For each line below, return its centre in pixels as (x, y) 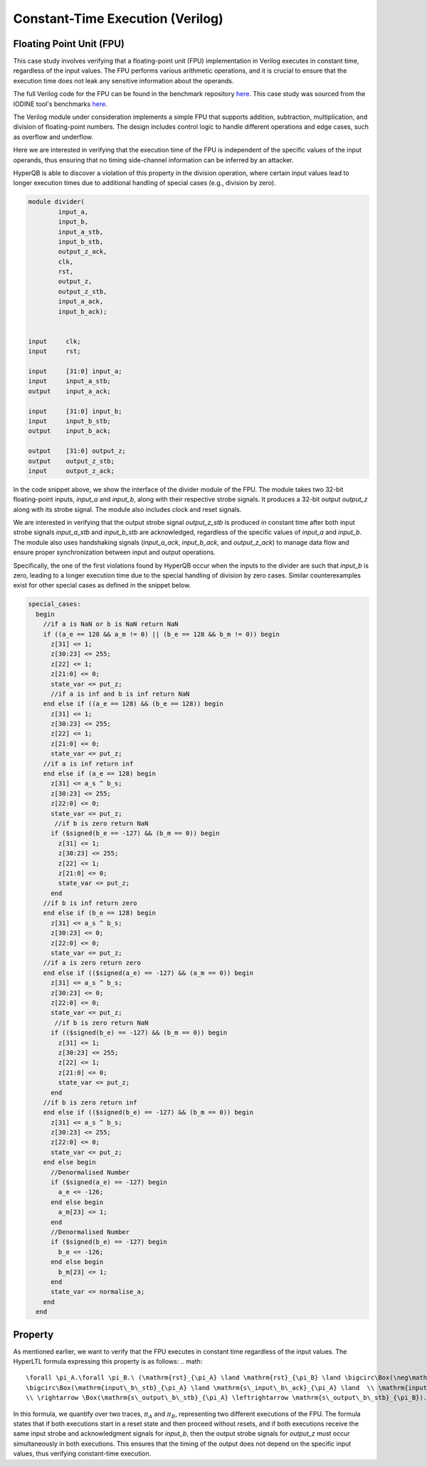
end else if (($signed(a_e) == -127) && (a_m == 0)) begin (148, 973)
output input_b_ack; (70, 431)
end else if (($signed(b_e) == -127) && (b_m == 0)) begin (148, 1112)
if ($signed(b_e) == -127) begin (109, 1242)
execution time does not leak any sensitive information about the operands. (123, 80)
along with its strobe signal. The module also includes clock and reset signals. (127, 509)
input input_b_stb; (70, 421)
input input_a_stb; (70, 381)
